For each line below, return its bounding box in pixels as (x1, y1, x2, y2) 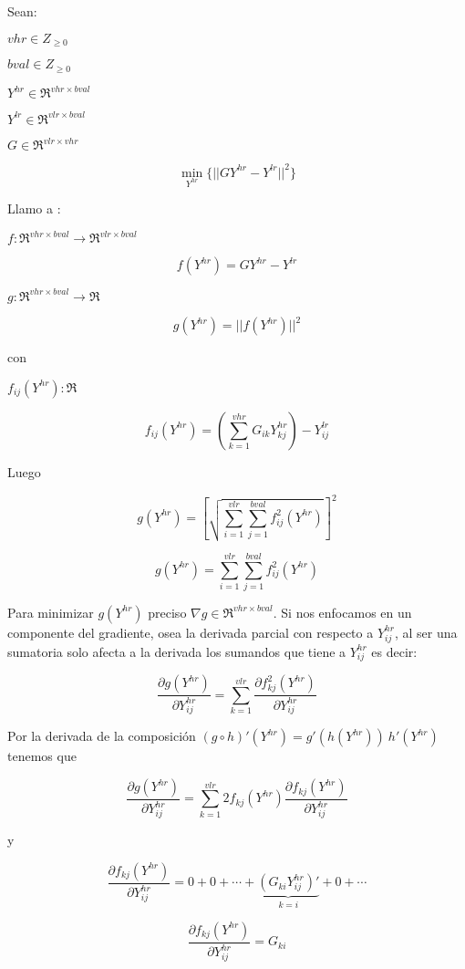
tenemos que (7, 746, 77, 766)
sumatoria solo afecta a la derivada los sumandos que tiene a (7, 641, 346, 661)
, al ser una (394, 622, 458, 641)
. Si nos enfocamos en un (273, 602, 412, 621)
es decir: (371, 641, 418, 661)
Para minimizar (7, 602, 94, 621)
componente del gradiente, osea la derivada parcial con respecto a (7, 622, 374, 641)
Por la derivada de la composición (7, 726, 196, 745)
